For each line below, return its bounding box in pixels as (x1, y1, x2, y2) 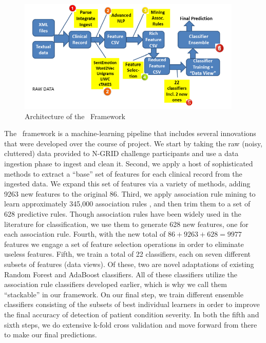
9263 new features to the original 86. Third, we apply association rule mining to (4, 188, 256, 199)
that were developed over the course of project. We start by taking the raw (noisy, (4, 138, 262, 148)
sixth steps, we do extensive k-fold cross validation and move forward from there (4, 319, 257, 330)
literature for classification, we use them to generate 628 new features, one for (4, 218, 249, 229)
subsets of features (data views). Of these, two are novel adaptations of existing (4, 259, 254, 269)
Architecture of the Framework (25, 110, 125, 121)
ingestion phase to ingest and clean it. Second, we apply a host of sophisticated (4, 158, 253, 169)
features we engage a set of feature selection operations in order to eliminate (4, 238, 244, 249)
